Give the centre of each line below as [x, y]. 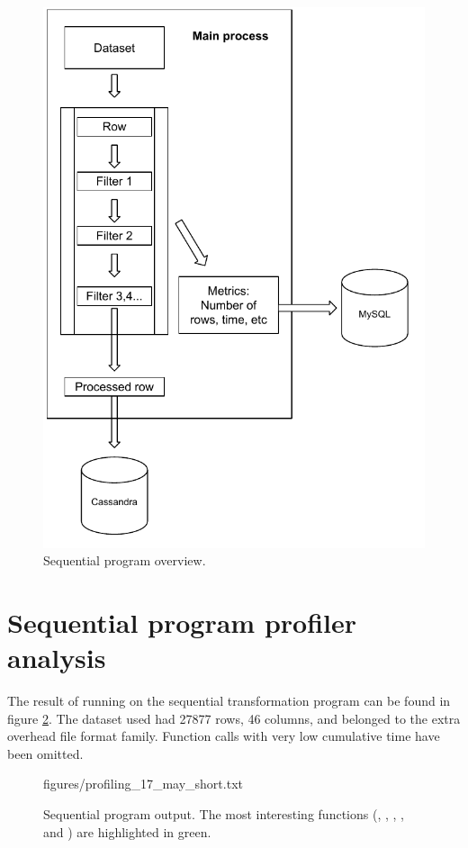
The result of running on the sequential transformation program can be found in [229, 701]
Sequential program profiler [182, 622]
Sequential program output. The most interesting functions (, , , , [224, 814]
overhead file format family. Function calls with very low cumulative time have [224, 736]
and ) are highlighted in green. [127, 831]
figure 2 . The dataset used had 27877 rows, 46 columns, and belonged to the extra [234, 718]
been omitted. [45, 753]
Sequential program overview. [125, 560]
